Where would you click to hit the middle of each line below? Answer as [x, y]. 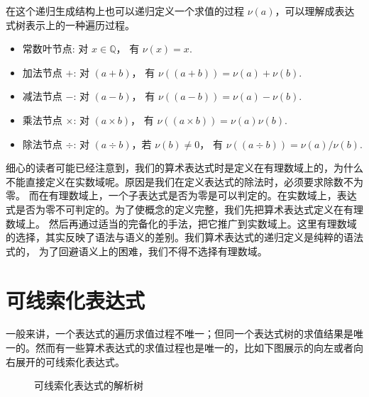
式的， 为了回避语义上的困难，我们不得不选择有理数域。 [137, 251]
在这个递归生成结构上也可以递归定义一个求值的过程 [125, 11]
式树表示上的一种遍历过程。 [70, 24]
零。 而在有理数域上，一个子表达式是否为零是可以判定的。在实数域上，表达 [181, 195]
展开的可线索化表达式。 [70, 361]
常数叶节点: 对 [55, 49]
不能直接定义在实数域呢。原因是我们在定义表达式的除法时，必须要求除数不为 [184, 181]
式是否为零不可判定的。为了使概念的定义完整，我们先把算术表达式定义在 [175, 209]
